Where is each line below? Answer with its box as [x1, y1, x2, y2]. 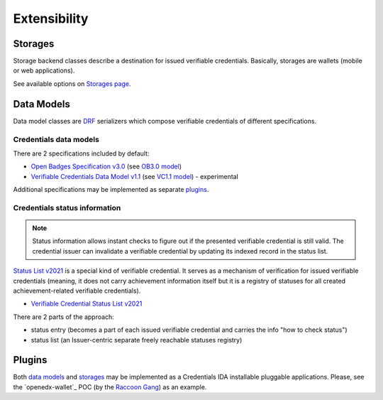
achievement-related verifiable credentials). [13, 286, 141, 295]
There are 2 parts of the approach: [13, 313, 115, 321]
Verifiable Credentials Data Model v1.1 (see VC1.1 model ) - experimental [30, 172, 239, 180]
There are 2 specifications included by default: [13, 149, 150, 158]
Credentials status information [13, 202, 121, 212]
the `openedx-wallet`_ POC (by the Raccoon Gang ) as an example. [13, 382, 207, 391]
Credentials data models [13, 134, 99, 144]
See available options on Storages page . [13, 79, 131, 88]
